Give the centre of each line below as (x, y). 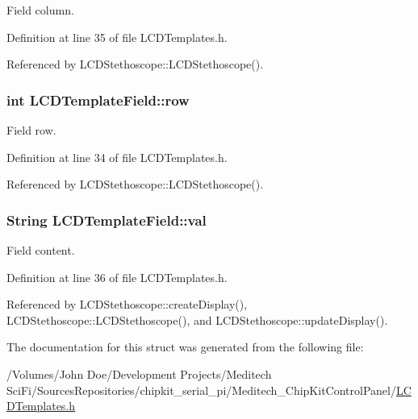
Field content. (41, 250)
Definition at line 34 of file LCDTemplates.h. (117, 157)
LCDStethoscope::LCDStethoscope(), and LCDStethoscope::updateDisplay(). (197, 319)
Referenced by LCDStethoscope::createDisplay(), (127, 304)
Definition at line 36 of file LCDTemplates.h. (117, 277)
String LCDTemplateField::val (107, 220)
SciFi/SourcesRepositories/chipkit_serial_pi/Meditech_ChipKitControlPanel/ (201, 390)
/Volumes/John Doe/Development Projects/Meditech (139, 373)
